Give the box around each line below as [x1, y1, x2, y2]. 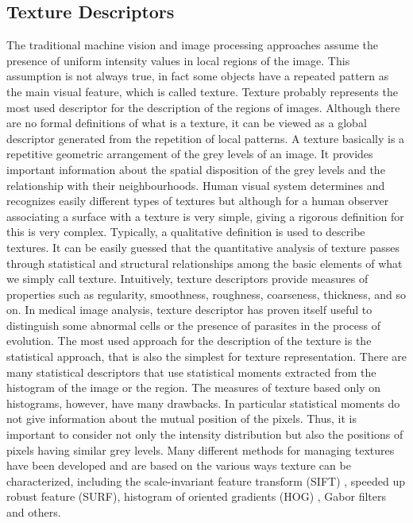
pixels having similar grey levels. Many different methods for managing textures [6, 441, 395, 458]
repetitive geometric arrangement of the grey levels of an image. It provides [6, 145, 373, 162]
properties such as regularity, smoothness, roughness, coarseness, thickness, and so [6, 285, 406, 302]
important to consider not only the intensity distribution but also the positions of [6, 426, 403, 443]
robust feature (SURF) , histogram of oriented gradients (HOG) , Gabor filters [6, 488, 387, 505]
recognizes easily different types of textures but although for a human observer [6, 192, 389, 209]
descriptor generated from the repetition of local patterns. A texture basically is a [6, 130, 405, 146]
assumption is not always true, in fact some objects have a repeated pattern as [6, 68, 389, 84]
